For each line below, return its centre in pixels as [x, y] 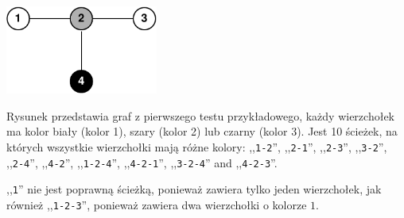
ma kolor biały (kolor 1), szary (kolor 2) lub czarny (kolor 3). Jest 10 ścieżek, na [202, 131]
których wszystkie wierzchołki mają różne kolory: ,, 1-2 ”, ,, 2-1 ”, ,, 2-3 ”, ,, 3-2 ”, [197, 147]
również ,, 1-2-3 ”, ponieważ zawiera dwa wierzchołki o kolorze [157, 205]
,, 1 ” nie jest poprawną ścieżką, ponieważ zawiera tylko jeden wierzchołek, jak [194, 189]
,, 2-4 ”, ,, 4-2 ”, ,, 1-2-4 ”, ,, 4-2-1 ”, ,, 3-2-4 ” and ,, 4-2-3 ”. [142, 162]
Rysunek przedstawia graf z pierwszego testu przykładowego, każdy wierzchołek [200, 115]
